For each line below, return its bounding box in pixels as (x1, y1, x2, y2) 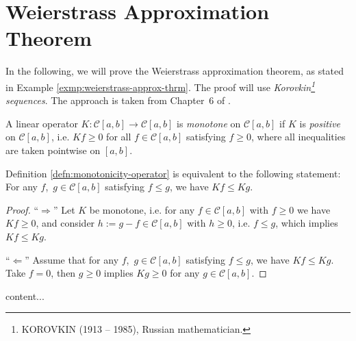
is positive (299, 116, 341, 130)
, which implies (275, 216, 338, 230)
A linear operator (5, 116, 78, 130)
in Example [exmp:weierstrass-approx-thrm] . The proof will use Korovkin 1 (5, 77, 316, 94)
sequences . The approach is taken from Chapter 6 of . (5, 93, 231, 108)
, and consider (36, 216, 95, 230)
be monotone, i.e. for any (89, 202, 195, 216)
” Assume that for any (25, 252, 119, 266)
